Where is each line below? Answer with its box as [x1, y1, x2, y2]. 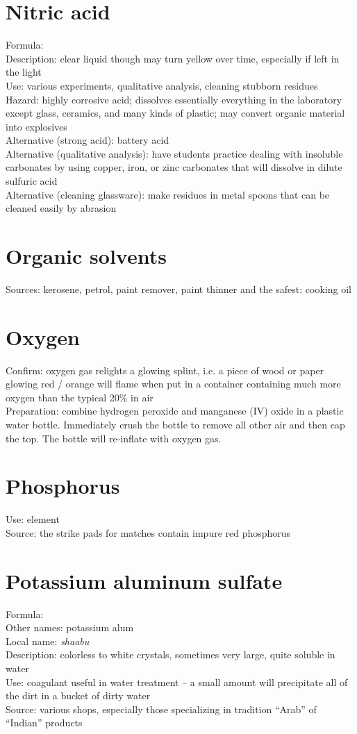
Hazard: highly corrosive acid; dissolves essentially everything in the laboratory [6, 92, 342, 106]
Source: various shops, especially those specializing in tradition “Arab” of [6, 701, 317, 716]
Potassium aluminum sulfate [6, 566, 283, 594]
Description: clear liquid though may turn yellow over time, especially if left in [6, 51, 340, 65]
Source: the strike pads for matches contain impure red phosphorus [6, 525, 291, 540]
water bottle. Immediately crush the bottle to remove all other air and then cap [6, 417, 345, 432]
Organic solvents [6, 242, 167, 270]
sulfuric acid [6, 174, 58, 188]
